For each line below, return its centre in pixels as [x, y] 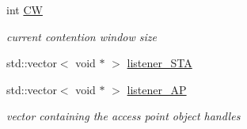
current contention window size [82, 36]
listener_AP [157, 89]
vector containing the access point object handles [123, 116]
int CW [25, 9]
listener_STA [160, 63]
